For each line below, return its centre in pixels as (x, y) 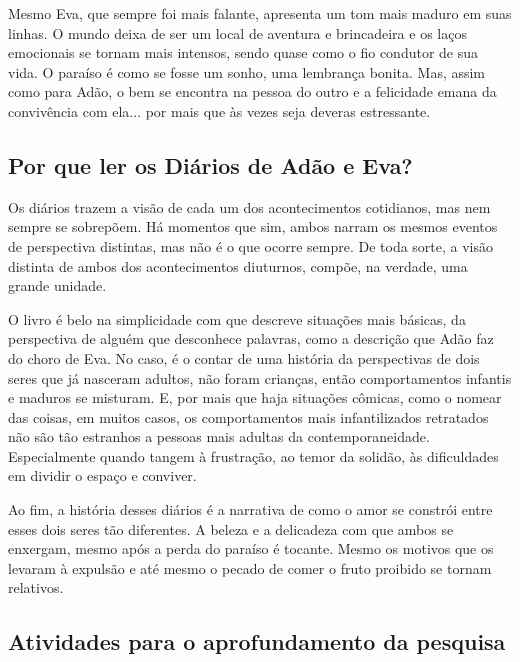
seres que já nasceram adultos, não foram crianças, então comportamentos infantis (260, 377)
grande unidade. (57, 285)
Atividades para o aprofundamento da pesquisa (257, 641)
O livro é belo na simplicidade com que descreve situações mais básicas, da (237, 318)
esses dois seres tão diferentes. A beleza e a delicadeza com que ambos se (231, 528)
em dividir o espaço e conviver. (102, 475)
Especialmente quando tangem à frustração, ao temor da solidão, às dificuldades (253, 455)
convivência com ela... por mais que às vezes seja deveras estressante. (219, 110)
